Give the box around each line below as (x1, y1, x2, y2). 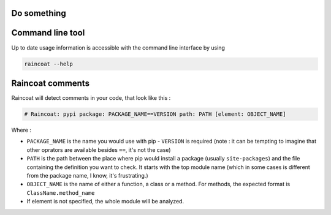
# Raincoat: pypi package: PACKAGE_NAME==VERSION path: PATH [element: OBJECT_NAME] (24, 111, 286, 118)
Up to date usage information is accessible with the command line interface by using (11, 43, 225, 51)
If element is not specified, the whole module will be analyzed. (26, 198, 184, 205)
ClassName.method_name (26, 189, 95, 196)
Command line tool (11, 28, 85, 38)
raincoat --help (24, 60, 74, 67)
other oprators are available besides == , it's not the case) (26, 146, 171, 153)
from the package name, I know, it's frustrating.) (26, 172, 148, 179)
